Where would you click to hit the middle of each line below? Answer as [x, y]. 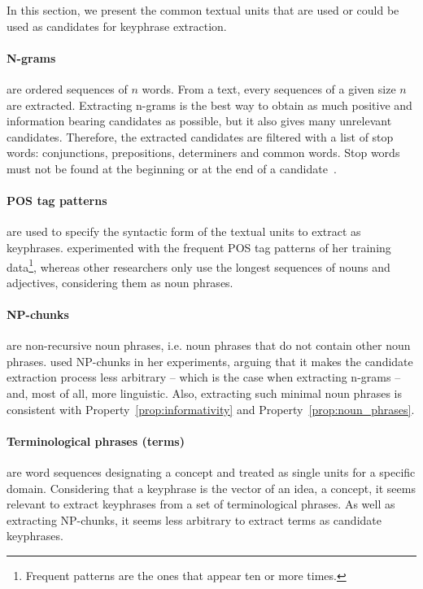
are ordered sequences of [67, 88]
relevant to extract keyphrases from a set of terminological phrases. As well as [201, 504]
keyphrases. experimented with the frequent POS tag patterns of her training [199, 247]
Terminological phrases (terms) [96, 441]
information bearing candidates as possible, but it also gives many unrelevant [199, 121]
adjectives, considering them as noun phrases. [120, 282]
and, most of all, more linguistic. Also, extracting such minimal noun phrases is [204, 393]
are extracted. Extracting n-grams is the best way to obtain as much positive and [209, 105]
